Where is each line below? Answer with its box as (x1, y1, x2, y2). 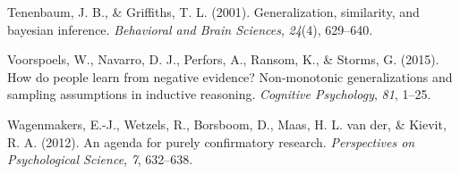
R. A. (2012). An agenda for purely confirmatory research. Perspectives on (7, 132, 415, 151)
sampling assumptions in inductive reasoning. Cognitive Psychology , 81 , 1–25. (7, 85, 431, 104)
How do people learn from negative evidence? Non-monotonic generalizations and (7, 67, 453, 86)
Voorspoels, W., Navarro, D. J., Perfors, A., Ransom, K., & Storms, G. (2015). (7, 50, 439, 69)
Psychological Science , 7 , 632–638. (7, 150, 193, 169)
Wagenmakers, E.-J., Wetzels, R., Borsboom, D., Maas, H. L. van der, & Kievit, (7, 114, 447, 133)
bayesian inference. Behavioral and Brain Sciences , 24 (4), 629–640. (7, 20, 373, 38)
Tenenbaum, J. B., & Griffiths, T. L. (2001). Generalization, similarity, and (7, 3, 420, 21)
